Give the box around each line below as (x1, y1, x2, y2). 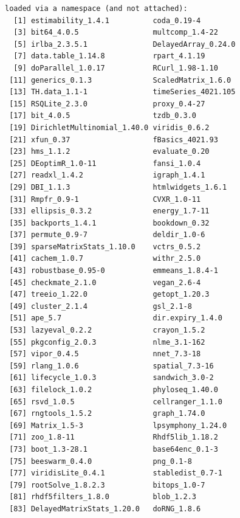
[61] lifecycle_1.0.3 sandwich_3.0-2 (9, 373, 214, 382)
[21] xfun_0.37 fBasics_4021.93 (9, 135, 218, 144)
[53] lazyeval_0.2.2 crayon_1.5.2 (9, 326, 205, 335)
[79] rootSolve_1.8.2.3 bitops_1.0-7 (9, 480, 205, 489)
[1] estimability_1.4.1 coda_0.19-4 (13, 16, 201, 25)
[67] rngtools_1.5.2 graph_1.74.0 (9, 409, 205, 418)
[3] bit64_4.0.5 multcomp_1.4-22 (13, 28, 218, 37)
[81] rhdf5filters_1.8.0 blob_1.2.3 (9, 492, 196, 502)
